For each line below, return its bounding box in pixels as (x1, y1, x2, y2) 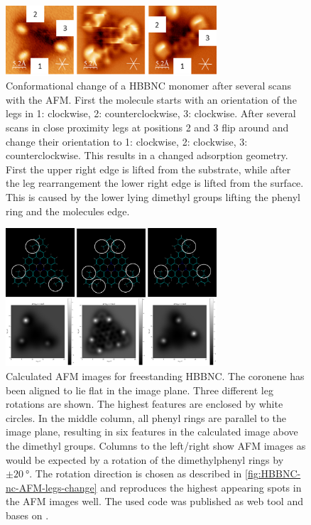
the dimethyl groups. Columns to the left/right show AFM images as (6, 438, 306, 453)
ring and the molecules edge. (6, 203, 130, 218)
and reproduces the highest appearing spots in (100, 480, 302, 494)
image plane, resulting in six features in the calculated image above (6, 424, 298, 439)
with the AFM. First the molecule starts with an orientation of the (6, 92, 297, 107)
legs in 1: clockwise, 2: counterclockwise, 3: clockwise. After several (6, 106, 296, 121)
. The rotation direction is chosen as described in (29, 466, 242, 481)
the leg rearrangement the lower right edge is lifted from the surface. (6, 175, 304, 190)
